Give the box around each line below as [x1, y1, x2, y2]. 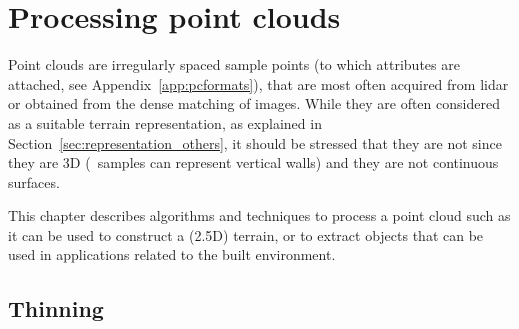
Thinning [8, 293, 104, 324]
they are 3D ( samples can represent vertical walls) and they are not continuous [8, 152, 499, 173]
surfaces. [8, 171, 60, 192]
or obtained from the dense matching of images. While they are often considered [8, 93, 500, 114]
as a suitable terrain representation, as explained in [8, 112, 322, 133]
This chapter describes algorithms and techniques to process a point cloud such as [8, 205, 511, 226]
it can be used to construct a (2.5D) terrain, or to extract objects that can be [8, 224, 484, 245]
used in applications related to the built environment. [8, 244, 336, 265]
